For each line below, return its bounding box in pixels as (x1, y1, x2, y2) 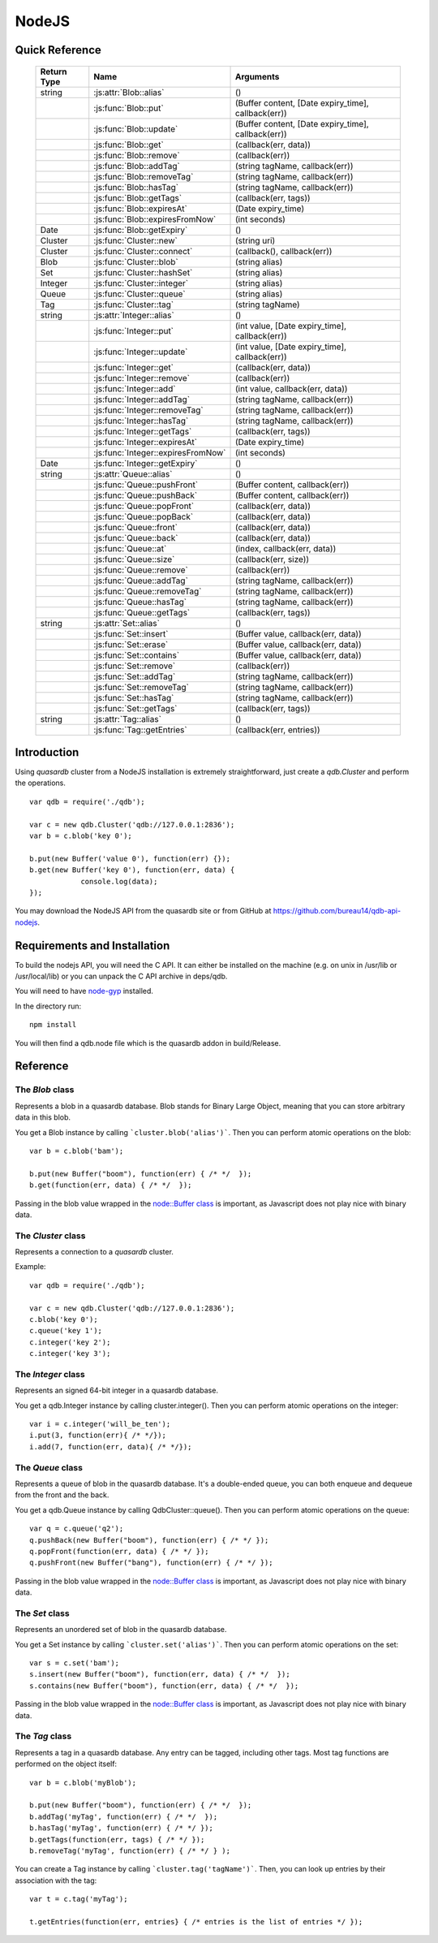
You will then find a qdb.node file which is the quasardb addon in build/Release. (15, 1038, 281, 1047)
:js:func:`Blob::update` (93, 123, 178, 134)
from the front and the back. (15, 1490, 109, 1500)
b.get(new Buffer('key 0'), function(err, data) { (29, 866, 235, 874)
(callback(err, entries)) (234, 723, 320, 735)
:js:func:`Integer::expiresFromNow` (93, 447, 226, 458)
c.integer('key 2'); (29, 1337, 111, 1347)
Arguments (234, 71, 280, 82)
